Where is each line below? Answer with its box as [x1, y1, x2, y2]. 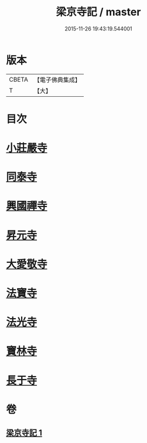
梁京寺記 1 [6, 428, 43, 438]
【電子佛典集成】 [33, 76, 81, 84]
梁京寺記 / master [56, 5, 141, 19]
